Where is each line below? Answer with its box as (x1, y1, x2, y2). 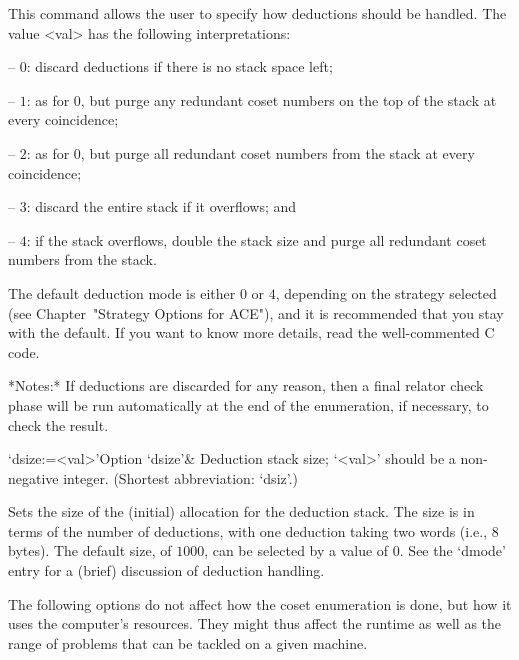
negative (8, 467, 59, 488)
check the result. (8, 414, 109, 435)
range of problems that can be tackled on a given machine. (8, 632, 368, 653)
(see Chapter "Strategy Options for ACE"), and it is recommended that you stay (8, 302, 504, 323)
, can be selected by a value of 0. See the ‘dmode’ (204, 540, 506, 561)
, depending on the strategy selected (275, 282, 497, 303)
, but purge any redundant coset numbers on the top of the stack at (80, 89, 497, 110)
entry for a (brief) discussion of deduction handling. (8, 560, 325, 581)
